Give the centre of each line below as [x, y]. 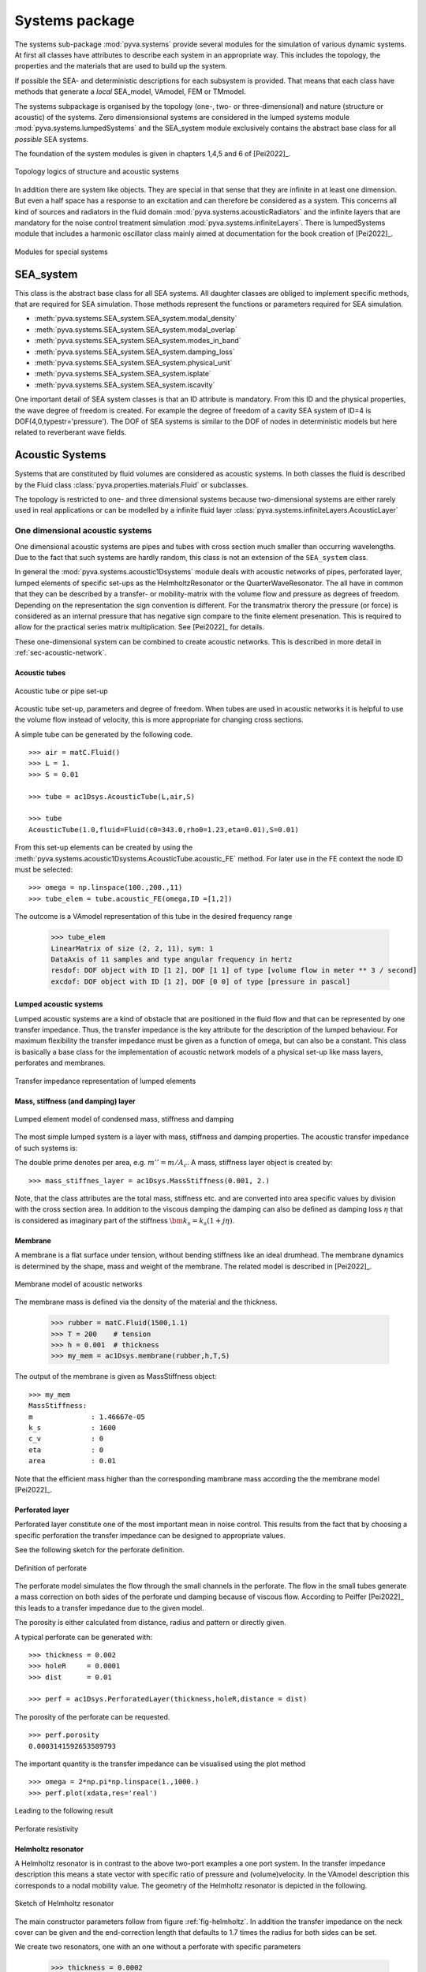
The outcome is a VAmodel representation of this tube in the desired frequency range [153, 917]
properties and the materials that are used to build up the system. [121, 66]
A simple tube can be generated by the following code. [104, 734]
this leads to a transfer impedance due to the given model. [109, 1608]
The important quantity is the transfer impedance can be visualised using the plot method [160, 1764]
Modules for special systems [61, 252]
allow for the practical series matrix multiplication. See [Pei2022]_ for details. [139, 627]
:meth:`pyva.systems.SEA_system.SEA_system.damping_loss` [135, 352]
